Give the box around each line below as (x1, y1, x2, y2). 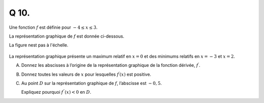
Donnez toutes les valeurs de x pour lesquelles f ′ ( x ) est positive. (21, 71, 152, 77)
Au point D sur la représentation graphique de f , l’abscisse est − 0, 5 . (21, 80, 162, 86)
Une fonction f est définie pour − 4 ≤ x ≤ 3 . (9, 24, 98, 30)
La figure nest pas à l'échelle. (9, 42, 68, 48)
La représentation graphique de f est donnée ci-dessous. (9, 33, 125, 39)
